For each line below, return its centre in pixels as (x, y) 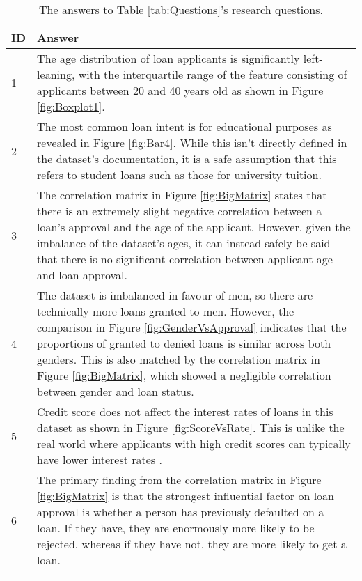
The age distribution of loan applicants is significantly (168, 58)
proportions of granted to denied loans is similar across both (184, 343)
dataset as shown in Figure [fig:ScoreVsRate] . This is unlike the (191, 427)
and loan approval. (82, 275)
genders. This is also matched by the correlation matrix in (179, 359)
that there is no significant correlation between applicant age (185, 259)
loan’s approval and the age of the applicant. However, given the (194, 227)
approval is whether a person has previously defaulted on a (181, 512)
